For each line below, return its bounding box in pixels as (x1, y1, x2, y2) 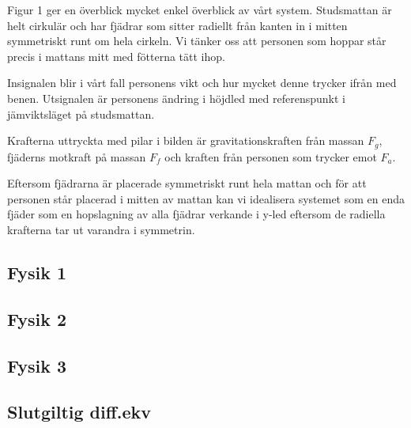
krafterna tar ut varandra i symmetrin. (7, 221, 195, 237)
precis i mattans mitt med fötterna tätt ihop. (7, 47, 225, 64)
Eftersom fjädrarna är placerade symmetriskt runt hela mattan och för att (7, 175, 367, 191)
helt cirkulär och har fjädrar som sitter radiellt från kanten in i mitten (7, 17, 348, 33)
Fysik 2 (7, 306, 67, 331)
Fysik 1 (7, 259, 67, 284)
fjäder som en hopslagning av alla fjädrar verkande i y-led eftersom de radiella (7, 206, 386, 222)
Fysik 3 (7, 353, 67, 377)
